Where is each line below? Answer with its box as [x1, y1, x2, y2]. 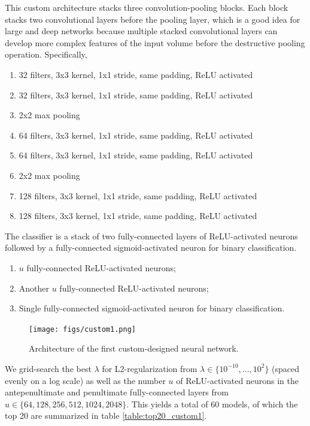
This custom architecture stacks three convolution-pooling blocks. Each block [5, 1, 288, 13]
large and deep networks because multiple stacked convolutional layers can [5, 25, 278, 37]
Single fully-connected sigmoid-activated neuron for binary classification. [19, 302, 285, 314]
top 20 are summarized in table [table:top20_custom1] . [5, 409, 207, 422]
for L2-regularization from [102, 362, 197, 374]
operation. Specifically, [5, 48, 87, 61]
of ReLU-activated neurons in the [176, 374, 299, 386]
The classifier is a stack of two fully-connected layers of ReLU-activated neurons [5, 229, 298, 242]
